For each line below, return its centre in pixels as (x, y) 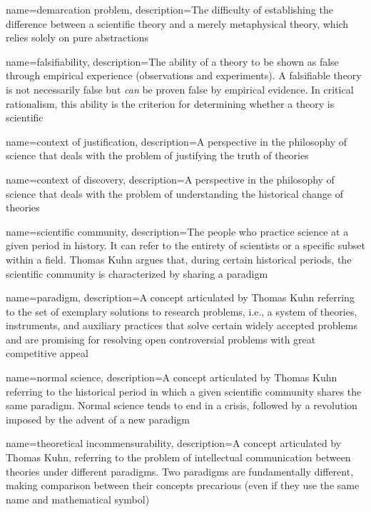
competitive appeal (47, 353)
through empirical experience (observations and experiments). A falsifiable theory (184, 75)
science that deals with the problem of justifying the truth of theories (157, 155)
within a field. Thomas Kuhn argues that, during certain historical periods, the (179, 259)
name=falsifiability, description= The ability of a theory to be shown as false (172, 61)
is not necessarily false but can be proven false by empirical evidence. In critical (180, 89)
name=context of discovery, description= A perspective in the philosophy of (170, 179)
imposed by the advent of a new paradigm (98, 419)
